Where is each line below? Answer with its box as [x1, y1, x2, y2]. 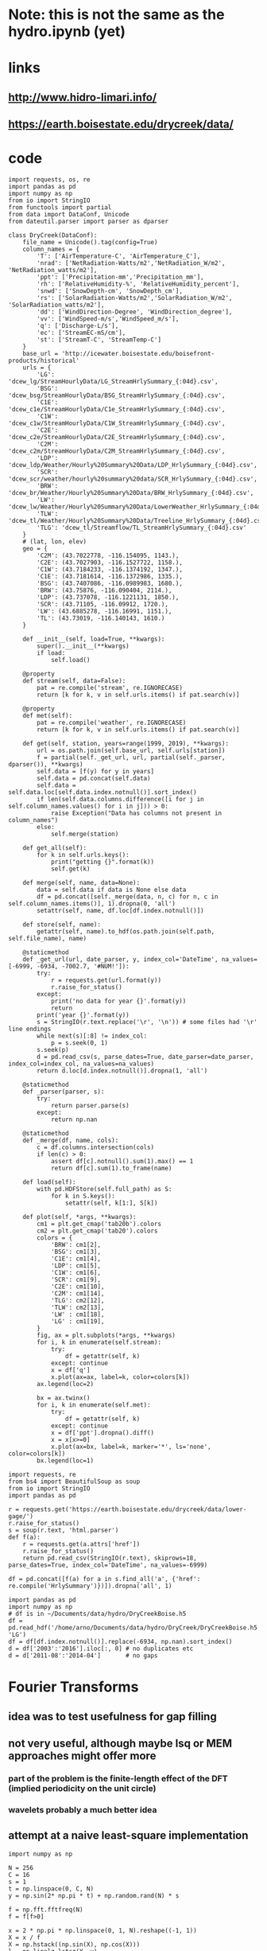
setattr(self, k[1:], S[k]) [64, 1199, 158, 1207]
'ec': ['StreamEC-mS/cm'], [37, 329, 126, 337]
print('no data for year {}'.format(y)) [50, 997, 187, 1006]
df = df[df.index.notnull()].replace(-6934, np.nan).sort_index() [8, 1638, 233, 1646]
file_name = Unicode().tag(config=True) [22, 239, 158, 247]
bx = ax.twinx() [37, 1394, 91, 1402]
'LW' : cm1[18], [50, 1310, 105, 1318]
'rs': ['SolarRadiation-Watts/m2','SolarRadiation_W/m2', [37, 294, 233, 302]
